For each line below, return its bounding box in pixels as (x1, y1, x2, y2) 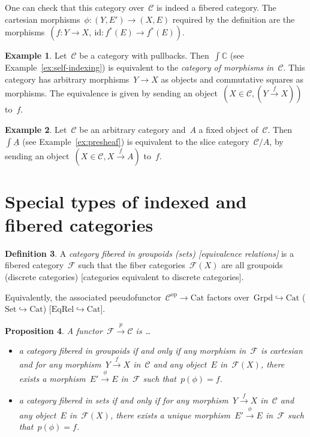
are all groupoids (221, 259, 283, 271)
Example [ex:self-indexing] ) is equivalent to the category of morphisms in (5, 61, 274, 74)
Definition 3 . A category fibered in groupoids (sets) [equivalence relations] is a (5, 247, 294, 259)
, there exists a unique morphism (110, 408, 231, 421)
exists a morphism (19, 372, 86, 385)
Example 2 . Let (5, 123, 67, 135)
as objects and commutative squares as (161, 72, 304, 85)
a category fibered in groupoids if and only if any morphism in (19, 344, 246, 357)
